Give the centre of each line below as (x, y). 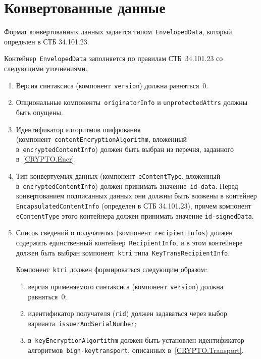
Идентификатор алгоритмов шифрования (78, 129)
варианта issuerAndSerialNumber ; (82, 323)
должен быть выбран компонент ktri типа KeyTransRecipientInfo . (123, 252)
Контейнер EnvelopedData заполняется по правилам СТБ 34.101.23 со (114, 58)
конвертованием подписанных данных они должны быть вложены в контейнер (136, 196)
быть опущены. (39, 112)
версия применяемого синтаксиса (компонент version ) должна (125, 286)
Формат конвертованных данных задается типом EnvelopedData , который (118, 32)
